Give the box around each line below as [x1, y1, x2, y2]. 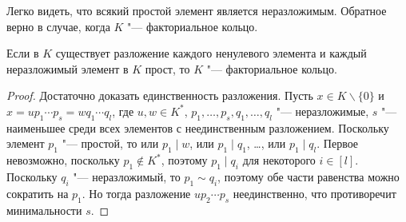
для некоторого [242, 152, 316, 168]
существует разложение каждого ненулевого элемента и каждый [55, 45, 367, 61]
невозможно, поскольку [6, 152, 120, 168]
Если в [6, 45, 39, 61]
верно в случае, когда [6, 18, 110, 34]
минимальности [6, 201, 82, 218]
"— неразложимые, [276, 102, 369, 119]
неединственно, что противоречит [233, 184, 396, 201]
